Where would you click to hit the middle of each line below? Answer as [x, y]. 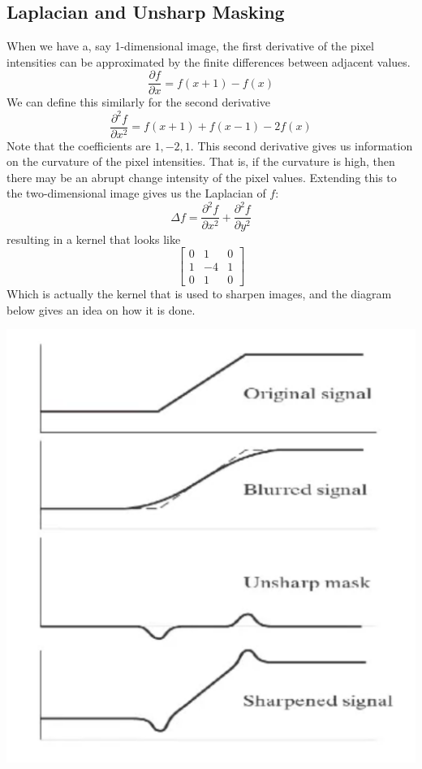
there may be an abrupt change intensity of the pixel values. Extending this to [202, 177]
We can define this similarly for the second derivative [139, 102]
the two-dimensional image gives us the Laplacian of [136, 193]
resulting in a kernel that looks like [94, 239]
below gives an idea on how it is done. [101, 309]
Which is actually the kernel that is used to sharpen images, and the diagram [199, 294]
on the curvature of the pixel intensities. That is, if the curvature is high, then [201, 161]
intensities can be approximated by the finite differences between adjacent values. [209, 61]
